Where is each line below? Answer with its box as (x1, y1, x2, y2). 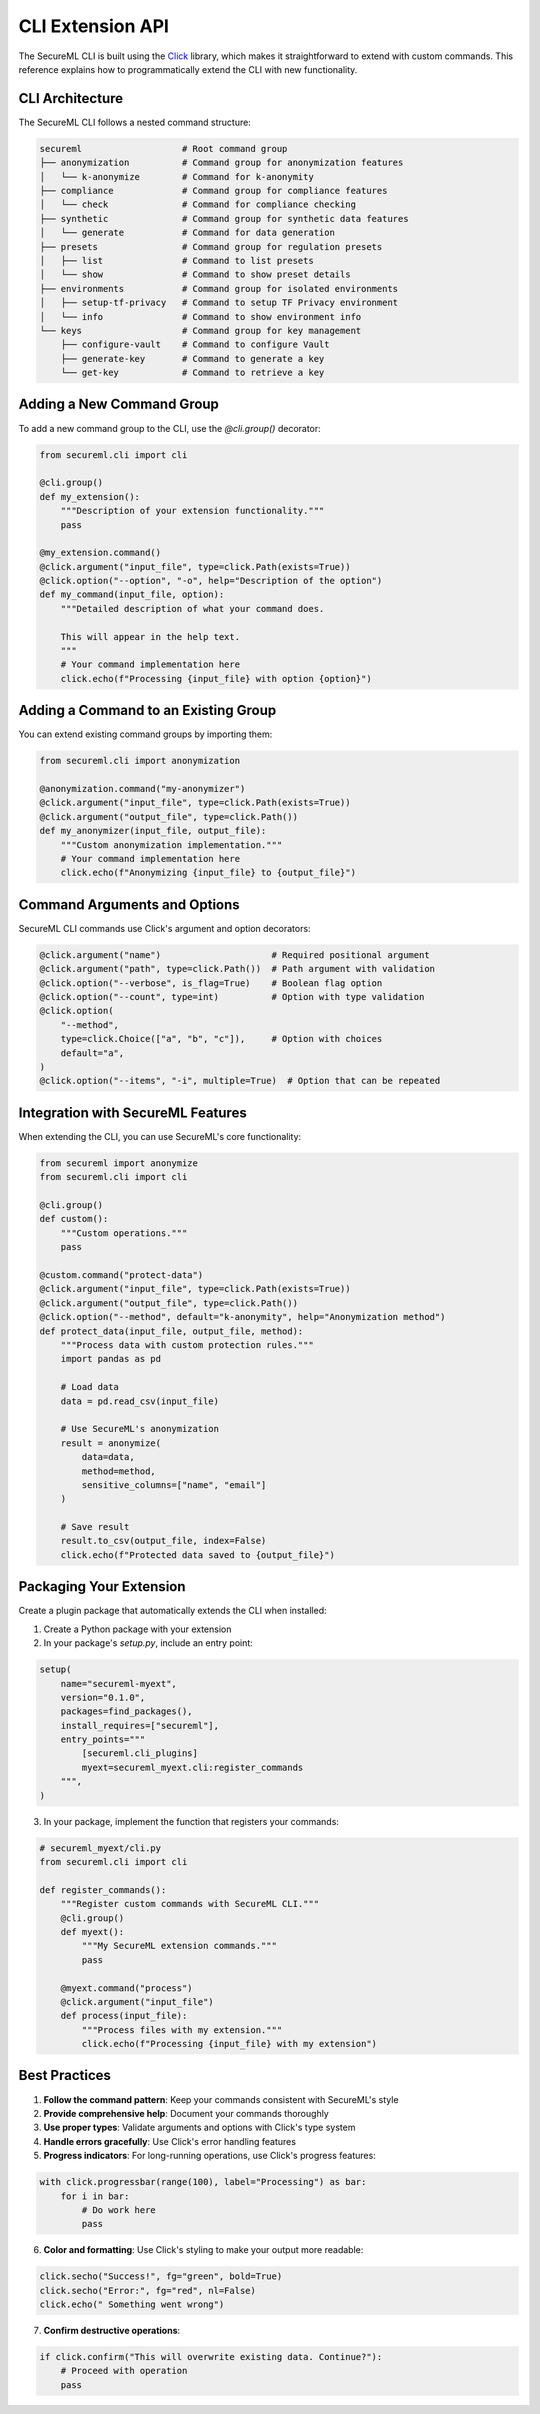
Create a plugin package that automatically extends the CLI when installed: (18, 1605, 327, 1617)
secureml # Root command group (39, 143, 288, 154)
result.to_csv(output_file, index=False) (60, 1535, 267, 1547)
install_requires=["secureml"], (60, 1720, 220, 1731)
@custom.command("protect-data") (39, 1270, 204, 1281)
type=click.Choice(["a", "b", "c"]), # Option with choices (60, 1033, 383, 1045)
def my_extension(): (39, 491, 140, 502)
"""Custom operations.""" (60, 1227, 188, 1239)
